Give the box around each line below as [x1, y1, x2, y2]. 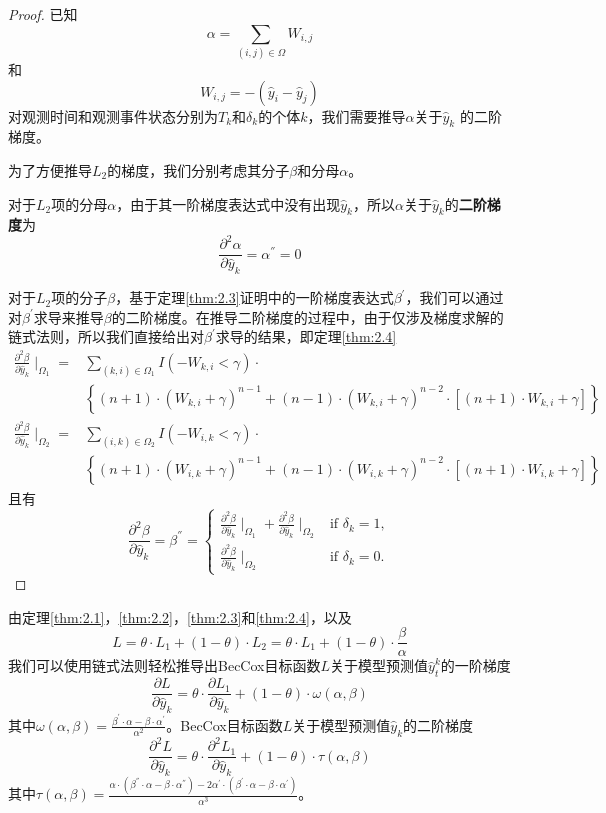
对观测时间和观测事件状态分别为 [8, 105, 218, 126]
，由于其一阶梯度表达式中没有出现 [116, 193, 341, 214]
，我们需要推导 [307, 105, 406, 126]
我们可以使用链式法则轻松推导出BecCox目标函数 [8, 655, 321, 676]
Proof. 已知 [8, 4, 78, 24]
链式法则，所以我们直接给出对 [8, 326, 204, 347]
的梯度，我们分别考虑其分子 [107, 159, 290, 180]
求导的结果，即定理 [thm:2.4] [215, 326, 397, 347]
